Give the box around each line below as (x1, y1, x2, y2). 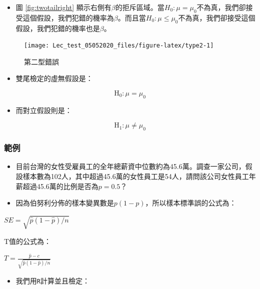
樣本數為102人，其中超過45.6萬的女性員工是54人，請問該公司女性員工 (22, 171, 249, 181)
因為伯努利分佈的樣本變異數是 (15, 197, 114, 208)
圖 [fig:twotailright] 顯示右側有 (15, 2, 111, 12)
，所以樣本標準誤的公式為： (145, 197, 236, 208)
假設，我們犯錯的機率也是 (15, 22, 100, 33)
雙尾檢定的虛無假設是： (15, 73, 93, 83)
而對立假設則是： (15, 104, 72, 115)
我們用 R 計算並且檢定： (15, 275, 89, 285)
